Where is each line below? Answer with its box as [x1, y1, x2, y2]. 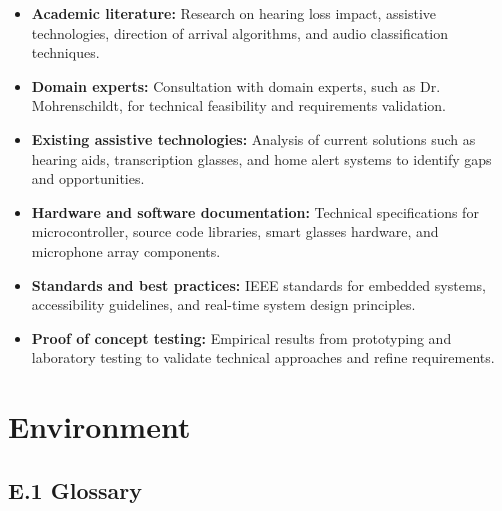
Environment [8, 406, 191, 447]
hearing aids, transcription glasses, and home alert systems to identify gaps [31, 148, 492, 169]
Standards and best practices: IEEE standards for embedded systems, [31, 274, 486, 295]
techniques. [31, 42, 100, 63]
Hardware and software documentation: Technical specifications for [31, 201, 479, 222]
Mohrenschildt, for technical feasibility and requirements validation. [31, 95, 447, 116]
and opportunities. [31, 168, 145, 189]
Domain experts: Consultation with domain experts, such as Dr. [31, 75, 441, 96]
